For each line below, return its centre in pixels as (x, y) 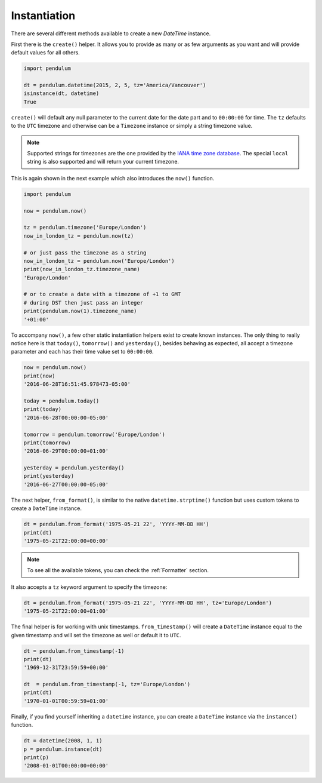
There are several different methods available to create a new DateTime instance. (111, 33)
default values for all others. (45, 53)
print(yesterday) (49, 476)
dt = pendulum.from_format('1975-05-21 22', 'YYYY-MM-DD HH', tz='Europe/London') (148, 603)
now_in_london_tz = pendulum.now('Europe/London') (99, 261)
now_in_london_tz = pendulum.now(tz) (79, 236)
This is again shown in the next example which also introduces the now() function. (113, 178)
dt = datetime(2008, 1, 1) (63, 741)
